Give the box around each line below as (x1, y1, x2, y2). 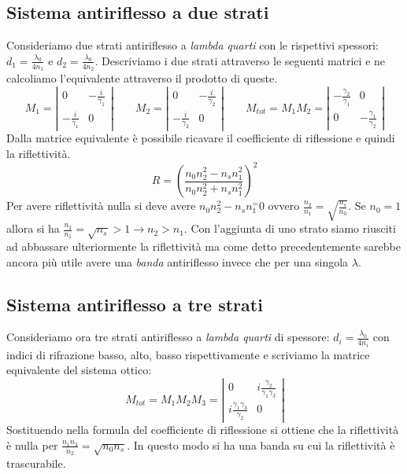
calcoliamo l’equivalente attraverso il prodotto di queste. (6, 70, 278, 86)
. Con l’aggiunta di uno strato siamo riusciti (183, 220, 396, 237)
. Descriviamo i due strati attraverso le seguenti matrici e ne (94, 52, 386, 68)
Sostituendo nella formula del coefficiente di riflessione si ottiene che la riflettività (6, 421, 399, 438)
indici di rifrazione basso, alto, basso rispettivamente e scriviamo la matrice (6, 346, 370, 362)
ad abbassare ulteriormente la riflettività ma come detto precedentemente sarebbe (6, 237, 401, 254)
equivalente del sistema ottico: (6, 362, 152, 378)
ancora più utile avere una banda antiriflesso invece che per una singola (6, 253, 349, 270)
